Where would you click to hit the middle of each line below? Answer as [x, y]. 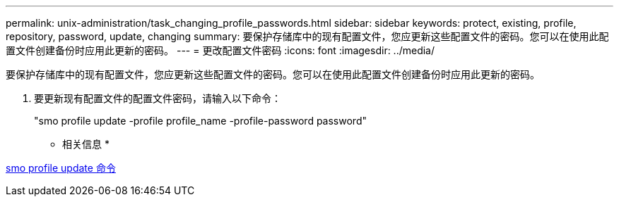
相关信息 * [86, 144]
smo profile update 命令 [61, 168]
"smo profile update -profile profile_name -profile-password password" [200, 121]
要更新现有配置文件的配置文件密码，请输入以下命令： [158, 98]
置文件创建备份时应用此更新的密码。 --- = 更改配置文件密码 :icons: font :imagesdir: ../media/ [220, 50]
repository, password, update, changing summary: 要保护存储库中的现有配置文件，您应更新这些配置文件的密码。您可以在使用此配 [307, 36]
